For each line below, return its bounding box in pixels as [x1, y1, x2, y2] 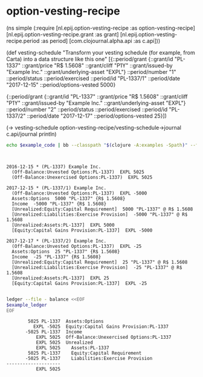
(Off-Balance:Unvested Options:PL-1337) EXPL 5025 [11, 168, 145, 175]
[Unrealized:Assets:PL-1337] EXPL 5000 [11, 222, 115, 228]
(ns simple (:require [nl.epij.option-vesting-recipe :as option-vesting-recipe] [6, 24, 195, 32]
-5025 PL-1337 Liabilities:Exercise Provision [25, 356, 153, 362]
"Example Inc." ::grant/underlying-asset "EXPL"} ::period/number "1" [6, 68, 176, 75]
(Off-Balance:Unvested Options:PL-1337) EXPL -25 [11, 243, 142, 249]
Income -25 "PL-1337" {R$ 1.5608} [11, 253, 101, 260]
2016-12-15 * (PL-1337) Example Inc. [6, 164, 101, 170]
